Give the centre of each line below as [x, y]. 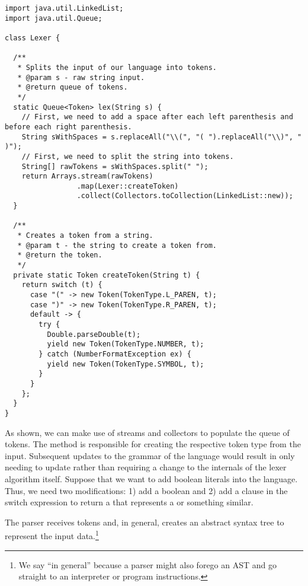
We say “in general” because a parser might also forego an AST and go [147, 564]
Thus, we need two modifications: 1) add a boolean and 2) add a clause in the [146, 490]
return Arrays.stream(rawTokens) [87, 176]
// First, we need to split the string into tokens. [128, 156]
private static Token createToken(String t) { [107, 275]
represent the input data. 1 [52, 535]
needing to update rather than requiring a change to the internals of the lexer [146, 467]
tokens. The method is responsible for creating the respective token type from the [153, 444]
